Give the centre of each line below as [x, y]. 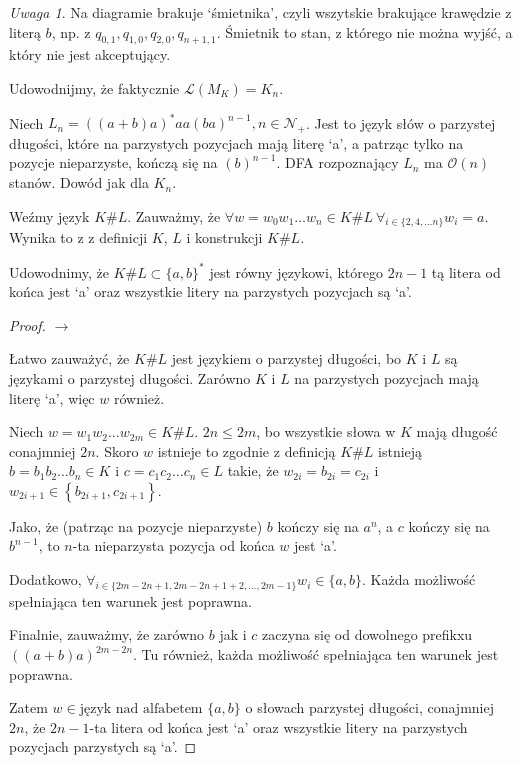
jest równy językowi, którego [296, 271]
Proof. [27, 324]
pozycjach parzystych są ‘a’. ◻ [103, 746]
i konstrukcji [224, 237]
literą [25, 31]
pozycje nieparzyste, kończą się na [113, 162]
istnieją [400, 450]
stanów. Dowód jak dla [79, 182]
